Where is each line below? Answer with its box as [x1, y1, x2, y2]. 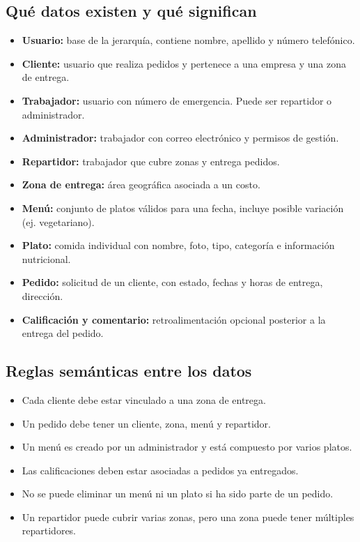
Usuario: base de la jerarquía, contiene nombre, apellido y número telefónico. [22, 33, 355, 47]
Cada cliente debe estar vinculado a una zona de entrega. [22, 392, 266, 407]
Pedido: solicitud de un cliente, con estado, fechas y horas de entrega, [22, 275, 323, 289]
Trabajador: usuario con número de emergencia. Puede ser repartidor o [22, 93, 332, 107]
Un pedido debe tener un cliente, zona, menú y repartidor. [22, 416, 271, 430]
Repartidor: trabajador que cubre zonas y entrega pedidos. [22, 153, 280, 168]
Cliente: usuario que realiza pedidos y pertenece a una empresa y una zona [22, 56, 346, 70]
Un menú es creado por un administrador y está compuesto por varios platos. [22, 439, 352, 454]
